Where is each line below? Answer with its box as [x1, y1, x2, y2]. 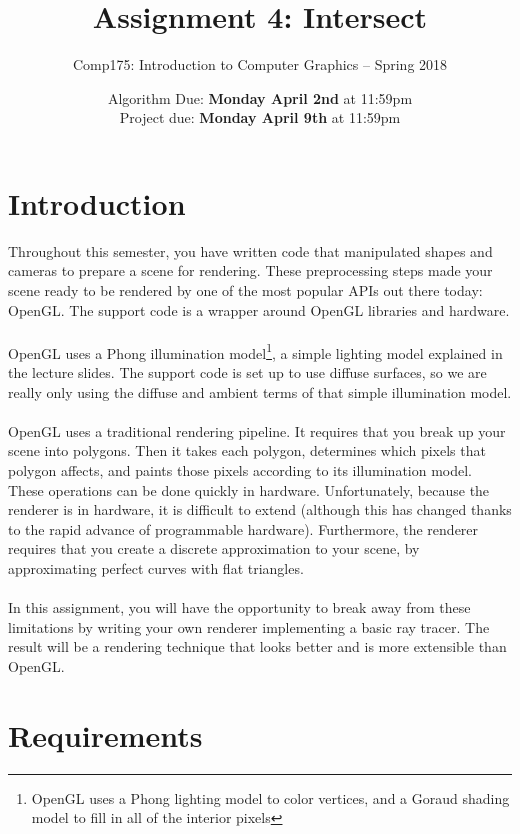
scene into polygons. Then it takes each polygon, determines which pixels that [8, 440, 486, 461]
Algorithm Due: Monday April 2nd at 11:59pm [107, 87, 413, 108]
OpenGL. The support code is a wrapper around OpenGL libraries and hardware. [8, 299, 510, 320]
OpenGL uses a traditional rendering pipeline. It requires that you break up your [8, 420, 506, 441]
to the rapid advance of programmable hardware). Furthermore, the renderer [8, 518, 479, 539]
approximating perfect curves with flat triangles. [8, 558, 304, 578]
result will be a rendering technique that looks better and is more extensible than [8, 636, 507, 657]
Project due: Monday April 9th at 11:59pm [119, 107, 401, 128]
